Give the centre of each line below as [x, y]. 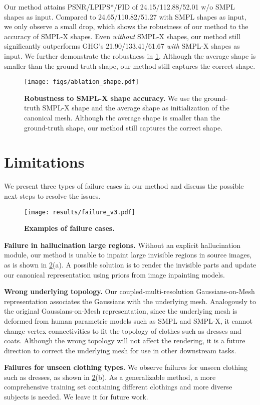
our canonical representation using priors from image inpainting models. [114, 274]
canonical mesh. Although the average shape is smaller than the [122, 117]
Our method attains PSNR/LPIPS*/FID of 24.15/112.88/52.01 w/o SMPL [119, 7]
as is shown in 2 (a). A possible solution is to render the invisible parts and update [130, 264]
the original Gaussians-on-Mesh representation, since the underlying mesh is [121, 311]
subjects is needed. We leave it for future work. [76, 397]
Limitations [44, 162]
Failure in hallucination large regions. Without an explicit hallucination [122, 245]
